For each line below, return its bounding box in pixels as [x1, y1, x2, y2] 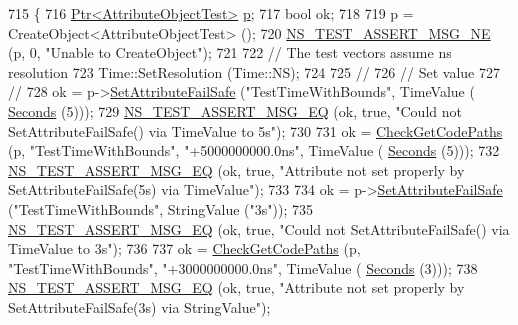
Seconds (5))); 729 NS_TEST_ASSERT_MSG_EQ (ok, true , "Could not [8, 100, 462, 121]
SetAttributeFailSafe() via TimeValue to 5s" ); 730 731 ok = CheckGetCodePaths [8, 120, 503, 141]
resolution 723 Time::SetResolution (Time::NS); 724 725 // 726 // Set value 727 [8, 61, 500, 82]
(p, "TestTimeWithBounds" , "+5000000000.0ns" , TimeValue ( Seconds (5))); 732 [8, 140, 500, 161]
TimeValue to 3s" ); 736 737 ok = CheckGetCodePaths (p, [8, 238, 361, 259]
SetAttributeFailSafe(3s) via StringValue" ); [8, 296, 271, 317]
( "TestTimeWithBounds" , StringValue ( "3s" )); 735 [8, 198, 313, 219]
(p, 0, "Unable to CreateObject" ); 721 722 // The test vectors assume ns [8, 42, 452, 63]
